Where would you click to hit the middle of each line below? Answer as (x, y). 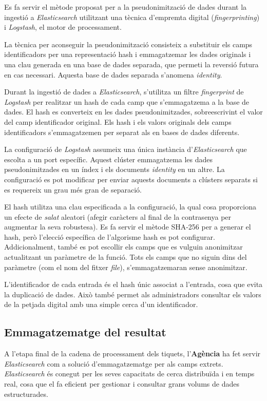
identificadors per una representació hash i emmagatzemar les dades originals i (128, 54)
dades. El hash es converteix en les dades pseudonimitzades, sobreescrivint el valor (133, 112)
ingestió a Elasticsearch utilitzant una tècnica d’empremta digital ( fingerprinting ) (132, 17)
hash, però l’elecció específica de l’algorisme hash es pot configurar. (110, 236)
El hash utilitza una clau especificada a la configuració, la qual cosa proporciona (130, 207)
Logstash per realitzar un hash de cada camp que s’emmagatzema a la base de (127, 101)
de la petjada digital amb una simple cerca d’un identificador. (101, 304)
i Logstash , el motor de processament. (63, 27)
